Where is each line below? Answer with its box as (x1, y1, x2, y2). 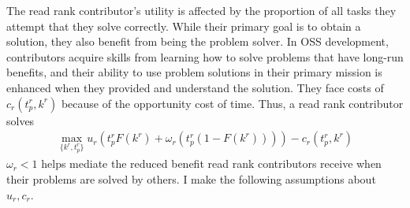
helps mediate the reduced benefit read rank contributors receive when (41, 155, 382, 172)
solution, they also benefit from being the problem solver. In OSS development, (6, 33, 389, 50)
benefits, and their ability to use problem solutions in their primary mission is (6, 64, 382, 80)
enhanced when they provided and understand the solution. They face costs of (6, 79, 384, 95)
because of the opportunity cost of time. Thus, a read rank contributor (61, 95, 404, 111)
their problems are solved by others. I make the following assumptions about (6, 170, 376, 187)
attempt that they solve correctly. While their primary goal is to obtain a (6, 17, 361, 34)
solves (6, 112, 35, 128)
